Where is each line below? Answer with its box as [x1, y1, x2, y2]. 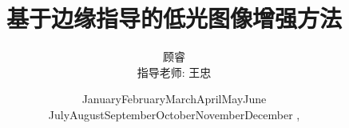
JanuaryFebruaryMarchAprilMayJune [81, 90, 267, 107]
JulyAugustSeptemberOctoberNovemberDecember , [48, 106, 300, 122]
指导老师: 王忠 [137, 63, 212, 80]
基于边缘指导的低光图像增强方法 [6, 2, 342, 34]
